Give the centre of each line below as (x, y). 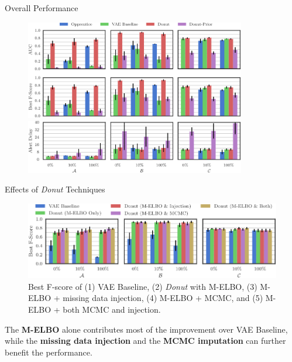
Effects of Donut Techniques (55, 189)
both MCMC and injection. (112, 309)
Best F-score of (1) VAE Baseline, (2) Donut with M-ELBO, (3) (143, 286)
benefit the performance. (49, 352)
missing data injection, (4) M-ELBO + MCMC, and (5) (163, 298)
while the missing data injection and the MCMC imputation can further (145, 341)
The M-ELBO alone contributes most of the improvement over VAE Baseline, (146, 329)
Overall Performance (42, 8)
